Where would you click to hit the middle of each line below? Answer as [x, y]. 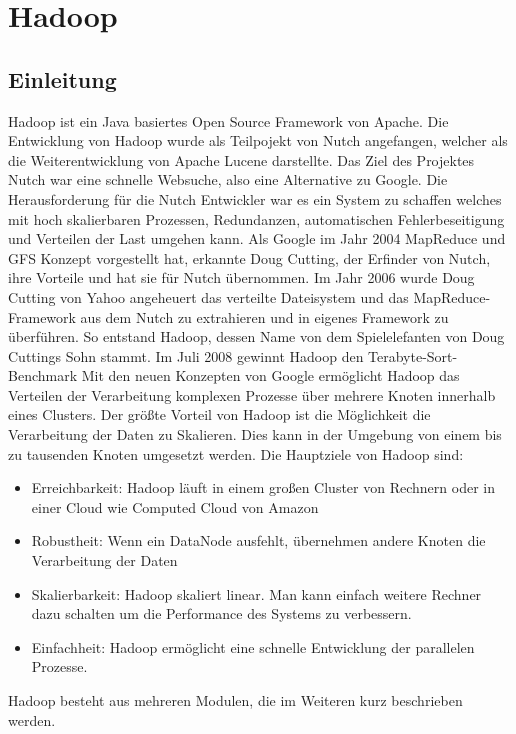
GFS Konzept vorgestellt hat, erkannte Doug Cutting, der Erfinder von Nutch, [249, 257]
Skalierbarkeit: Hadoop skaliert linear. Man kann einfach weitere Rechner [256, 593]
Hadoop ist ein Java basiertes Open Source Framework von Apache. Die [228, 120]
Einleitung [62, 78]
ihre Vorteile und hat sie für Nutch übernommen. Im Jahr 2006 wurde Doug [241, 277]
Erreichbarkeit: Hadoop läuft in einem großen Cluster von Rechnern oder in [263, 487]
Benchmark [43, 375]
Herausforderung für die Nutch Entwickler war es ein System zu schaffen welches [255, 198]
